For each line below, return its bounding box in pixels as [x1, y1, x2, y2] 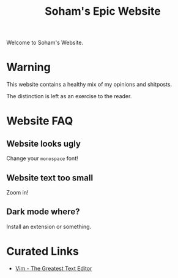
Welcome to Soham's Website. [6, 39, 84, 47]
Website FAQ [6, 114, 73, 128]
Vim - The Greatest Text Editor [15, 264, 92, 272]
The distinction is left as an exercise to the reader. [6, 93, 132, 100]
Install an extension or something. [6, 223, 92, 230]
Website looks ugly [6, 138, 81, 149]
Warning [6, 60, 51, 74]
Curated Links [6, 244, 80, 258]
